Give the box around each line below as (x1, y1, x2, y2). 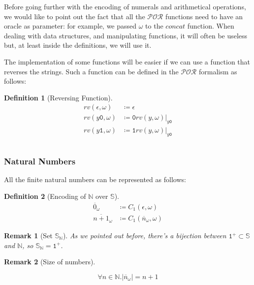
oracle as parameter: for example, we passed (4, 21, 137, 31)
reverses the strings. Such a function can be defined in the (4, 66, 179, 76)
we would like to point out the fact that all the (4, 11, 145, 21)
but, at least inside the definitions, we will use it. (4, 40, 152, 50)
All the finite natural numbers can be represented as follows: (4, 174, 186, 185)
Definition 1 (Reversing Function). (4, 92, 113, 102)
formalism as (198, 66, 237, 76)
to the (145, 21, 163, 31)
